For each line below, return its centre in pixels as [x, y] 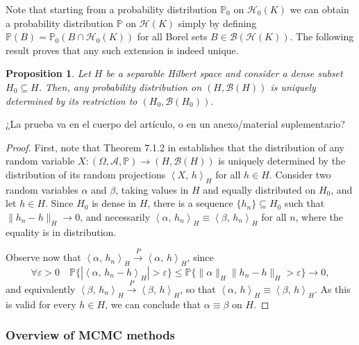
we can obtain [319, 9]
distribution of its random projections [86, 174]
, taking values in [152, 189]
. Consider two [300, 174]
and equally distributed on [259, 189]
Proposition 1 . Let [48, 73]
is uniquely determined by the [282, 161]
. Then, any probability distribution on [120, 86]
